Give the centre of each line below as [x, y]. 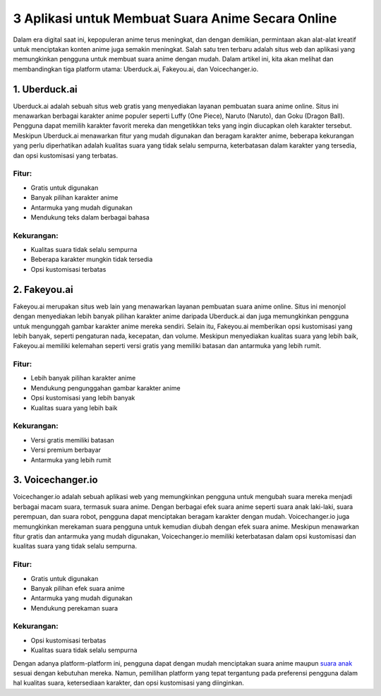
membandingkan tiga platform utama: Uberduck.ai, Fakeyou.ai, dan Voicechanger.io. [136, 69]
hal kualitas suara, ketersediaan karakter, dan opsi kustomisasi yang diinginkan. [129, 683]
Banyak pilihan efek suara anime [78, 588]
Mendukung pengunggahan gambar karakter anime [105, 388]
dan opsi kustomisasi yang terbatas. [66, 155]
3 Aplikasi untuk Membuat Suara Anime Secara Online [175, 18]
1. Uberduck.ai [45, 89]
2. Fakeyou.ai [43, 289]
